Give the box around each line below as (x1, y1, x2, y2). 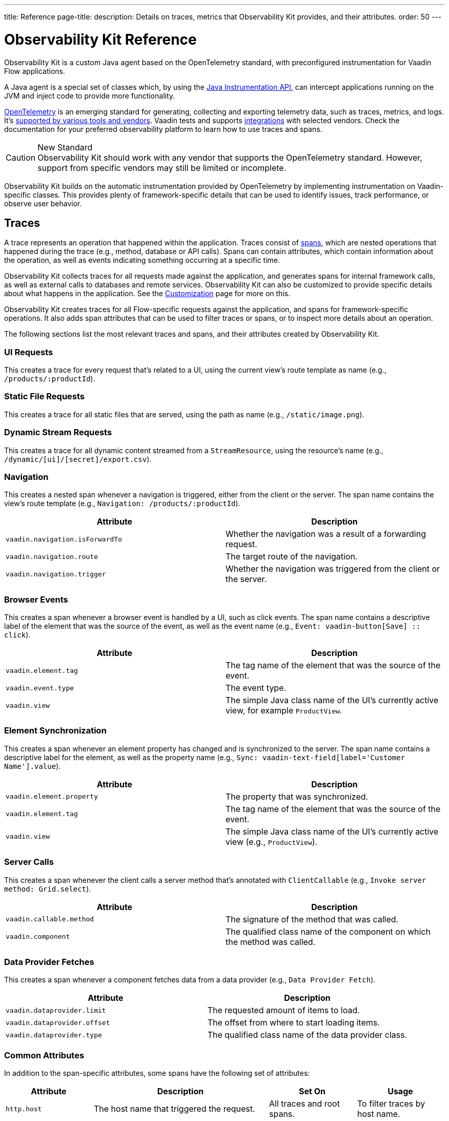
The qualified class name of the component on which (226, 926, 431, 937)
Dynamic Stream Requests (4, 427, 112, 438)
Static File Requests (4, 391, 85, 402)
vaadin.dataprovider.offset (6, 1018, 110, 1027)
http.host (6, 1105, 42, 1113)
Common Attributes (4, 1050, 85, 1060)
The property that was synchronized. (226, 791, 369, 802)
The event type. (226, 683, 287, 693)
